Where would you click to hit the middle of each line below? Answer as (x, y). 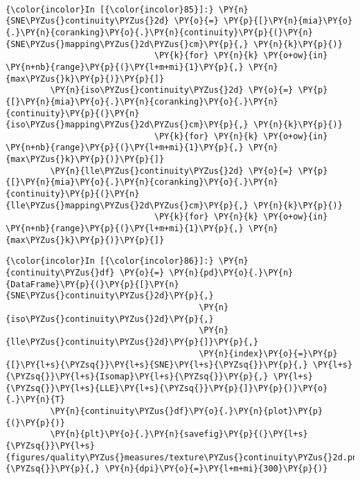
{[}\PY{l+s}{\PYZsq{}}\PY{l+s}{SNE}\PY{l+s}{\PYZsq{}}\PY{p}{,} (157, 365)
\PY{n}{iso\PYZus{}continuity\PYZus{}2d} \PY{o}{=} (172, 90)
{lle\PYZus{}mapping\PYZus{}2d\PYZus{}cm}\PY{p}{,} (127, 205)
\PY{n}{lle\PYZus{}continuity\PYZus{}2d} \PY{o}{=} (172, 171)
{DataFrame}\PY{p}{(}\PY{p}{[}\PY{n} (92, 284)
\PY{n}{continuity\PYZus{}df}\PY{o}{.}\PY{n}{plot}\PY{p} (187, 411)
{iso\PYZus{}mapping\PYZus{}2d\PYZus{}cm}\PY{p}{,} (127, 125)
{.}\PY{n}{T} (35, 400)
